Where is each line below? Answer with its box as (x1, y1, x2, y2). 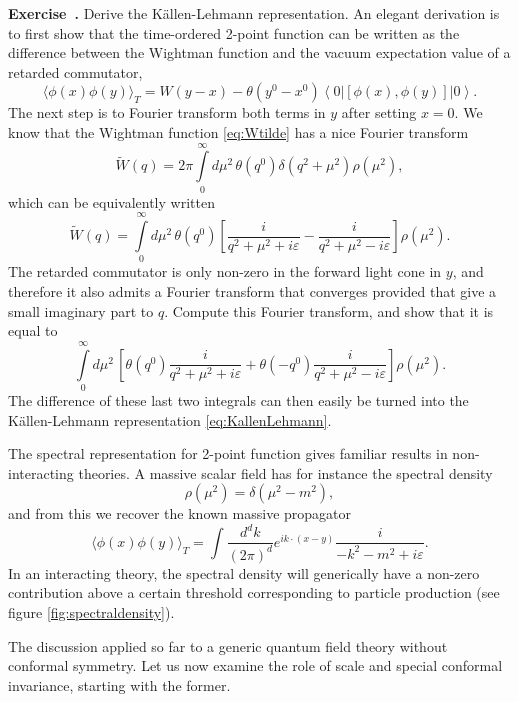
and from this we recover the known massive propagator (8, 503, 352, 524)
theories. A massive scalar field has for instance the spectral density (78, 462, 493, 483)
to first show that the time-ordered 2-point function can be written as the (8, 22, 460, 43)
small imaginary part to (8, 300, 154, 321)
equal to (8, 320, 58, 341)
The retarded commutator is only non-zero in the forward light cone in (8, 261, 442, 282)
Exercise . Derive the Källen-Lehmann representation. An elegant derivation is (8, 3, 500, 23)
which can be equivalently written (8, 191, 215, 212)
